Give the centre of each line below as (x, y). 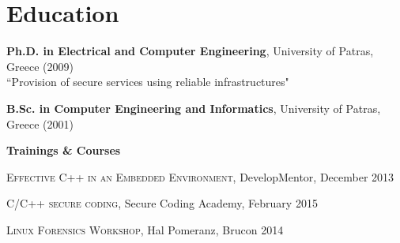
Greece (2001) (40, 123)
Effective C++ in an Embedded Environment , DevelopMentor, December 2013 (200, 176)
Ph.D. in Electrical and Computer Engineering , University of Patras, (190, 51)
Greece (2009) (40, 66)
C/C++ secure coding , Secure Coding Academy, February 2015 (162, 203)
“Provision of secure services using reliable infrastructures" (148, 82)
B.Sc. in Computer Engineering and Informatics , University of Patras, (194, 108)
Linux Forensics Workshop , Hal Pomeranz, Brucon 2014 (145, 229)
